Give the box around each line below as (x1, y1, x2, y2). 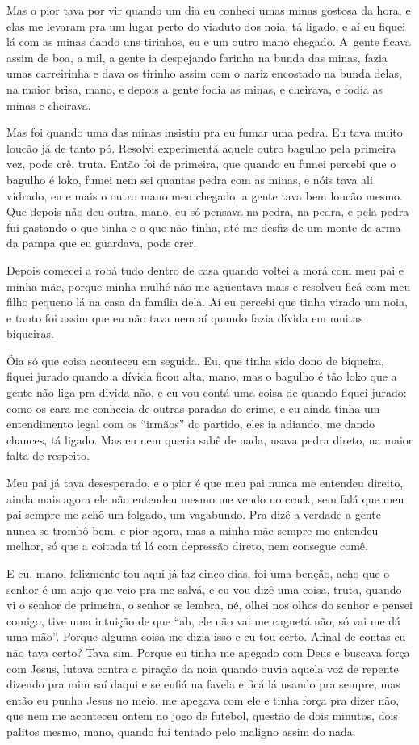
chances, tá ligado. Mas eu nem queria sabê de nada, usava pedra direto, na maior (6, 431, 413, 448)
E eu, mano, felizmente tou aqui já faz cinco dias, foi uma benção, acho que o (6, 565, 390, 581)
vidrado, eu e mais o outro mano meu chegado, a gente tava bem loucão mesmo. (6, 187, 403, 204)
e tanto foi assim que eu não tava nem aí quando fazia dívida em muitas (6, 309, 363, 326)
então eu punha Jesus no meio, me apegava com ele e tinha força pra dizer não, (6, 691, 400, 708)
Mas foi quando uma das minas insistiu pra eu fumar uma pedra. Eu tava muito (6, 124, 403, 141)
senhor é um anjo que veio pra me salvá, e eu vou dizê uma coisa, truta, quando (6, 580, 402, 597)
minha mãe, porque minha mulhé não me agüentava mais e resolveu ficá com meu (6, 277, 411, 294)
